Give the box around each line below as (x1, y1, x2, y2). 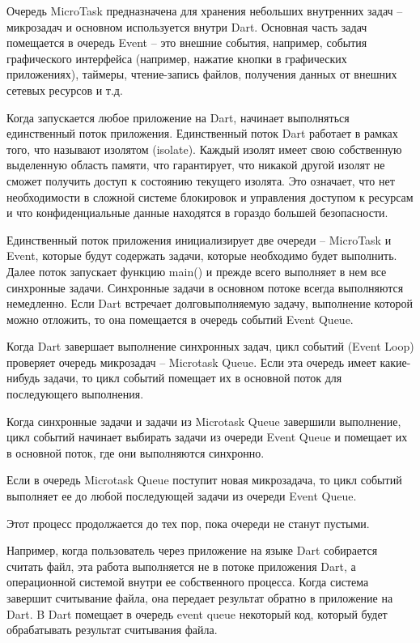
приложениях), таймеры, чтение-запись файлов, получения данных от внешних (6, 66, 397, 83)
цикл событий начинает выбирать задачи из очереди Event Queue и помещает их (6, 428, 408, 445)
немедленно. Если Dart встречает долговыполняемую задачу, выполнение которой (6, 295, 413, 312)
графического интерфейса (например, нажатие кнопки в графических (6, 49, 347, 66)
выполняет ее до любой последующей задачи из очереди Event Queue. (6, 488, 357, 505)
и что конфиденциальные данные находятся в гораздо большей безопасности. (6, 204, 388, 221)
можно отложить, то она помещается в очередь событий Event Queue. (6, 310, 354, 327)
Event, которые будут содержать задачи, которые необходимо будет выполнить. (6, 247, 397, 264)
